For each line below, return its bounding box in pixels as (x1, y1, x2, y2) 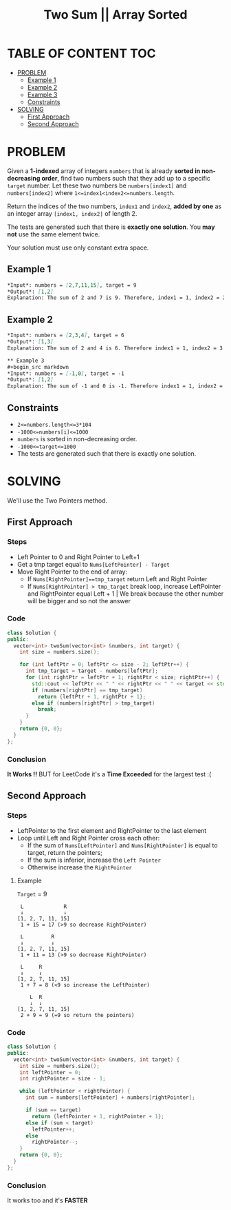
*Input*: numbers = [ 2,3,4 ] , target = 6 (7, 332, 125, 339)
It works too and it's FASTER (7, 1196, 88, 1204)
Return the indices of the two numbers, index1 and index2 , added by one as (7, 202, 222, 210)
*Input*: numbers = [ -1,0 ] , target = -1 (7, 370, 125, 377)
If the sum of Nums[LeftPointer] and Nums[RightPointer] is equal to (27, 841, 218, 849)
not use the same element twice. (7, 230, 100, 238)
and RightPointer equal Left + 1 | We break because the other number (27, 589, 224, 598)
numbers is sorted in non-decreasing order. (16, 434, 137, 443)
